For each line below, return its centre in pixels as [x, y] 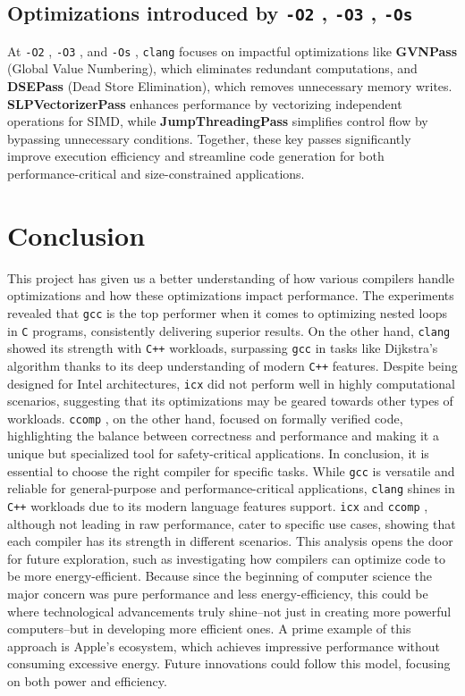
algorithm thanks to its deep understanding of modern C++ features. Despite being [232, 365]
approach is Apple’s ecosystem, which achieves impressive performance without [224, 646]
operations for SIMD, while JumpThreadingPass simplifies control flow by [218, 121]
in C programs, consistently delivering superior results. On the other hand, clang [229, 330]
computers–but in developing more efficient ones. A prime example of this [209, 629]
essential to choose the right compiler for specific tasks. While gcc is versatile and [231, 470]
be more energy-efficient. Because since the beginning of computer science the [220, 576]
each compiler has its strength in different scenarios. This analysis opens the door [230, 541]
